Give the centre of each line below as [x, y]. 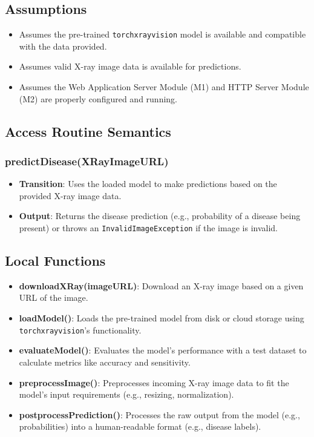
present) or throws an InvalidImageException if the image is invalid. [148, 228]
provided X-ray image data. [70, 195]
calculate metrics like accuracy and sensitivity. [105, 362]
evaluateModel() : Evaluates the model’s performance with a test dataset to [163, 350]
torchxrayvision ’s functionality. [80, 330]
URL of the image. [54, 297]
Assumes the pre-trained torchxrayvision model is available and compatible [162, 34]
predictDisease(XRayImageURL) [87, 161]
